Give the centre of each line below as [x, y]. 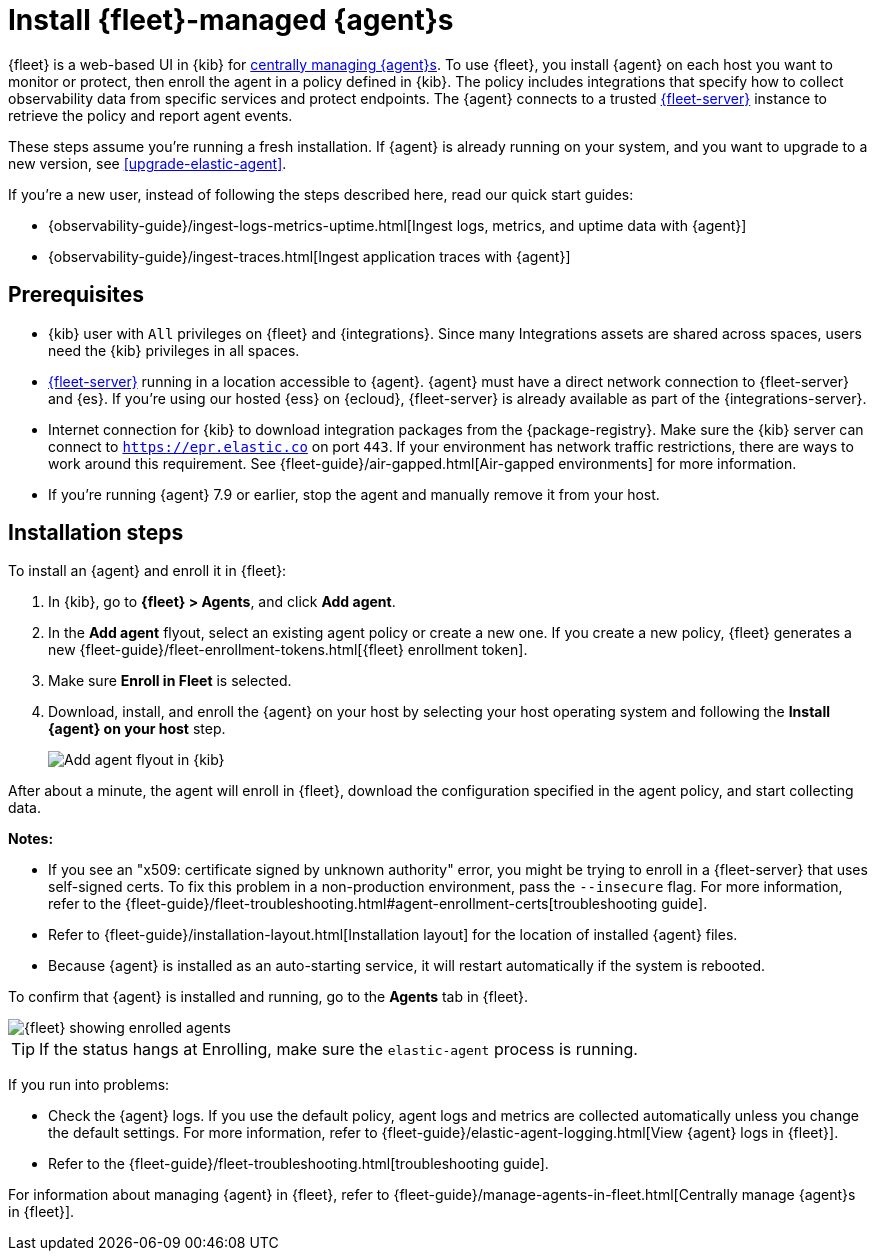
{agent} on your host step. [137, 729]
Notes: [31, 839]
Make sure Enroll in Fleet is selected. [170, 681]
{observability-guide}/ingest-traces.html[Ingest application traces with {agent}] [309, 256]
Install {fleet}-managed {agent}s [231, 20]
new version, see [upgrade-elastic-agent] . [147, 163]
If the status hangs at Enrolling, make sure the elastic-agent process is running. [338, 1049]
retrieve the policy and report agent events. [150, 115]
